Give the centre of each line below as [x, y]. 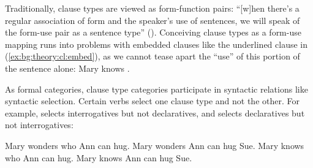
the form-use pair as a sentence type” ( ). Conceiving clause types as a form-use [153, 32]
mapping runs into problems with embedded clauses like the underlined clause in [156, 44]
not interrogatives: [39, 125]
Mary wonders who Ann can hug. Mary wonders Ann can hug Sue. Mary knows [155, 145]
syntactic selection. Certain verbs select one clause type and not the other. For [152, 101]
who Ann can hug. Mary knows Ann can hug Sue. [99, 157]
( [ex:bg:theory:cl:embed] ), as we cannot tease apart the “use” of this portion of [153, 56]
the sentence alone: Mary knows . [67, 68]
